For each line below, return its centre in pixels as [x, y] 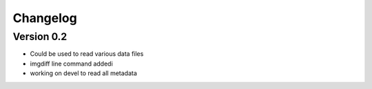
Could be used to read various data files [87, 54]
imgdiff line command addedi [71, 63]
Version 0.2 [40, 37]
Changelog [45, 18]
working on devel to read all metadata [84, 73]
